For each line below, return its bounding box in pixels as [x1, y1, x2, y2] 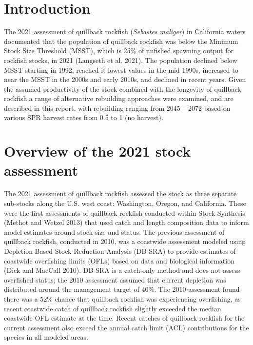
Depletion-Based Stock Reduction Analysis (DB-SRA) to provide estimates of [4, 245, 236, 256]
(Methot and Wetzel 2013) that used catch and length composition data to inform [4, 217, 249, 227]
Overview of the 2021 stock [4, 141, 191, 161]
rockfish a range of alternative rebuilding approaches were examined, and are [4, 93, 234, 103]
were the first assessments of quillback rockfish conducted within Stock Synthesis [4, 207, 245, 218]
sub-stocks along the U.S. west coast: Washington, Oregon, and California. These [4, 198, 246, 208]
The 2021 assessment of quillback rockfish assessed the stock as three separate [4, 188, 237, 199]
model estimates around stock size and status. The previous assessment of [4, 226, 225, 237]
